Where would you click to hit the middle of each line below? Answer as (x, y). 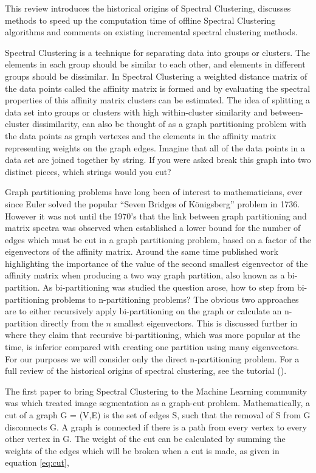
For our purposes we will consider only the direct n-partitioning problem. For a (152, 358)
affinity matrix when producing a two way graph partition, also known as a (145, 275)
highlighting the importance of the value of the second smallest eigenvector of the (156, 263)
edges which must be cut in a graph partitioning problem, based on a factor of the (158, 239)
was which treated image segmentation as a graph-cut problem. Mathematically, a (157, 403)
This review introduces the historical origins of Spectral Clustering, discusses (148, 8)
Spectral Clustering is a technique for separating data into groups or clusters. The (158, 52)
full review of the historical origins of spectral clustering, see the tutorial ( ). (146, 371)
